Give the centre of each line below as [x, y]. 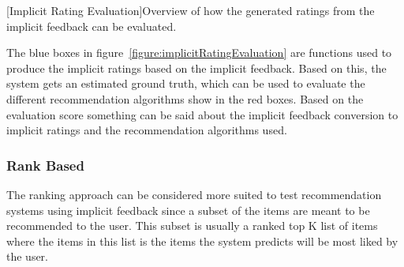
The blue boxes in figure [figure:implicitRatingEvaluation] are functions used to [199, 53]
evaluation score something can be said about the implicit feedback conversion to [202, 114]
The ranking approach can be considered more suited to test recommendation [194, 194]
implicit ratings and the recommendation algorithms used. [147, 130]
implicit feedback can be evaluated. [92, 26]
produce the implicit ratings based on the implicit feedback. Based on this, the [196, 68]
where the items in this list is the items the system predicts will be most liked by [202, 241]
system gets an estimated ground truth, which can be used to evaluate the [186, 83]
